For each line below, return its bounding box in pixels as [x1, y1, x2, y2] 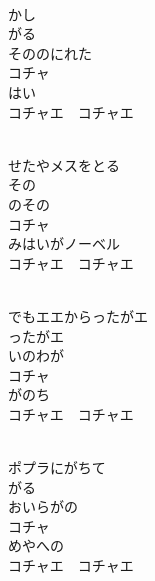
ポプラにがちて [8, 457, 106, 478]
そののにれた [8, 42, 92, 63]
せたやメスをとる [8, 154, 120, 175]
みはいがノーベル [8, 233, 120, 254]
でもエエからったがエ [8, 305, 148, 326]
